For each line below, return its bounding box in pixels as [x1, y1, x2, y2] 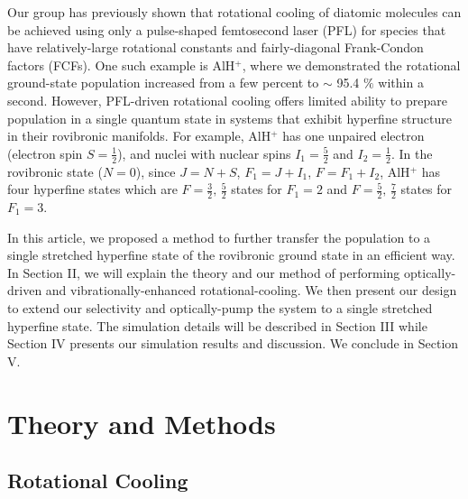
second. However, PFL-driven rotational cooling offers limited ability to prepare [7, 90, 447, 109]
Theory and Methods [7, 404, 276, 441]
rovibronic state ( [7, 162, 103, 180]
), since [135, 162, 176, 180]
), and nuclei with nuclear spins [117, 143, 291, 162]
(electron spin [7, 143, 83, 162]
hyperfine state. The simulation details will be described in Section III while [7, 316, 427, 335]
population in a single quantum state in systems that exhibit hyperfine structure [7, 108, 452, 127]
